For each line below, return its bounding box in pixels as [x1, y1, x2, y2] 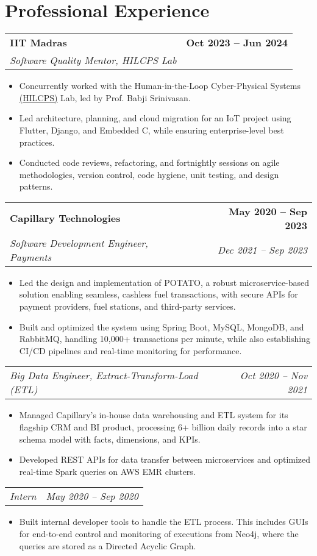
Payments [10, 249, 52, 264]
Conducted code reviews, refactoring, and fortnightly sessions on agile [19, 156, 280, 169]
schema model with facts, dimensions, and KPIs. [19, 432, 201, 445]
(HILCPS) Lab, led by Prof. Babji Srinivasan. [19, 91, 191, 104]
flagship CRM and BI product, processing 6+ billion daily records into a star [19, 421, 307, 433]
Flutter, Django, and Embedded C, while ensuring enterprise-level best [19, 123, 284, 136]
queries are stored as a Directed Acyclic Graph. [19, 539, 196, 552]
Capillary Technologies [10, 211, 121, 226]
